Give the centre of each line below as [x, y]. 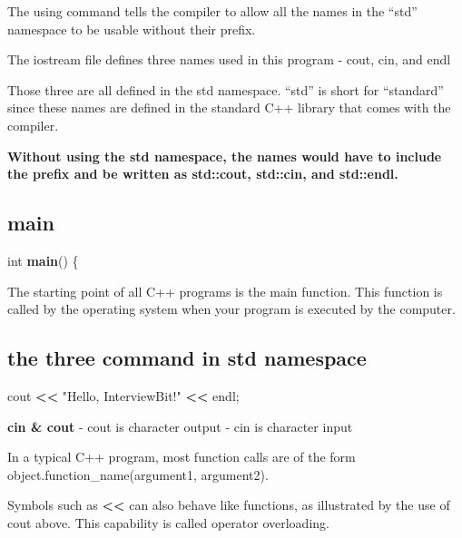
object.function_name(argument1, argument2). [138, 474]
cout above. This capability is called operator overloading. [168, 522]
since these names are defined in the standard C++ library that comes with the [229, 108]
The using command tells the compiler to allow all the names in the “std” [212, 11]
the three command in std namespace [187, 358]
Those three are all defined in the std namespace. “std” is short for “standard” [226, 89]
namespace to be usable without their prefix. [132, 29]
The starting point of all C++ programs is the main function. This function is [225, 291]
